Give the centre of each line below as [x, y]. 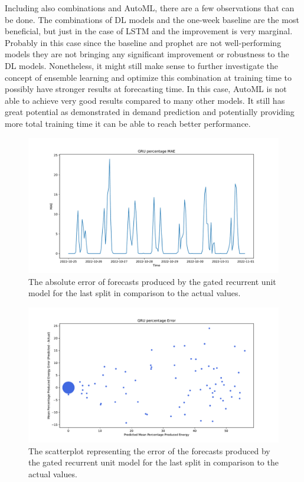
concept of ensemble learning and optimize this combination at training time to [148, 77]
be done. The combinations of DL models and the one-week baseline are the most [152, 19]
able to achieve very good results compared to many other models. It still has [145, 100]
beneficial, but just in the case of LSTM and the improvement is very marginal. [149, 31]
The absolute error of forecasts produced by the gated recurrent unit [152, 281]
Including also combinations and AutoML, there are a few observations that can [150, 8]
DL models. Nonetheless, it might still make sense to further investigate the [141, 65]
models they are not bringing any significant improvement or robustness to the [147, 54]
